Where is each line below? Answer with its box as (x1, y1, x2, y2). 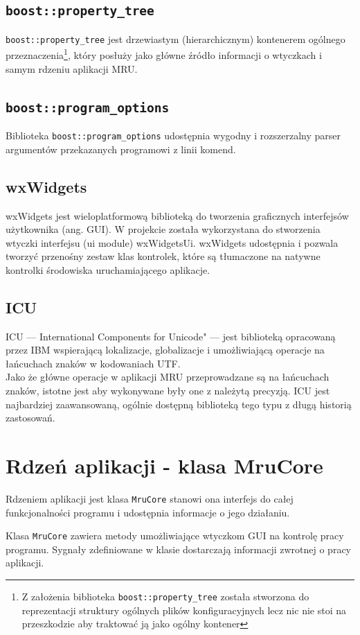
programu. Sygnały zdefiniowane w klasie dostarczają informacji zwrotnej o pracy (6, 541, 351, 556)
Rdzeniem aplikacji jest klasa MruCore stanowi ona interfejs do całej (6, 491, 294, 505)
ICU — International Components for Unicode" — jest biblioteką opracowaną (6, 329, 336, 343)
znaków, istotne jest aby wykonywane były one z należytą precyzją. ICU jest (6, 383, 330, 398)
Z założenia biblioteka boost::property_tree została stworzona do (21, 589, 309, 604)
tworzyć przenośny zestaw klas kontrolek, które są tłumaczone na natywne (6, 249, 321, 263)
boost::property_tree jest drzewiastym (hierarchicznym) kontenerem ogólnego (6, 31, 345, 46)
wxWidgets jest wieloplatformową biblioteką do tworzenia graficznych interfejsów (6, 208, 349, 223)
